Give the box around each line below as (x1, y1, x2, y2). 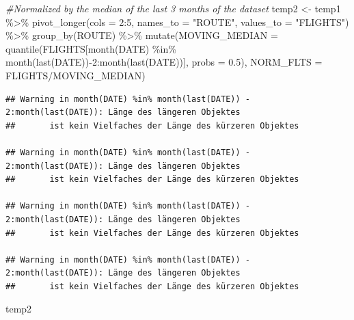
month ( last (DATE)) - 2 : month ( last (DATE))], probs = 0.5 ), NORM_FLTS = (5, 55, 323, 69)
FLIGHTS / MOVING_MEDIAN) (5, 68, 146, 82)
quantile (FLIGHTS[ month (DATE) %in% (5, 41, 176, 55)
